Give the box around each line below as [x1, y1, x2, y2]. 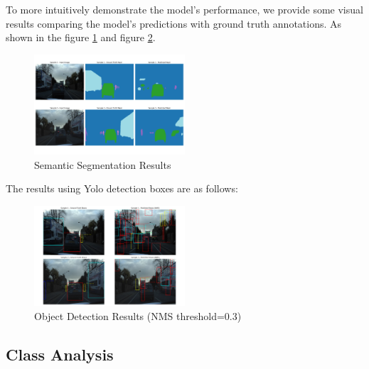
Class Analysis [6, 343, 114, 365]
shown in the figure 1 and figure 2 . [6, 30, 156, 45]
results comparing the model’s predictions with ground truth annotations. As [6, 16, 342, 31]
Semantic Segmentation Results [34, 157, 171, 172]
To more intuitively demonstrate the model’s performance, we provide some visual [6, 2, 363, 16]
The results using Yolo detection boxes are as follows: [6, 181, 238, 196]
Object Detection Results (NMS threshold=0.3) [34, 308, 242, 323]
